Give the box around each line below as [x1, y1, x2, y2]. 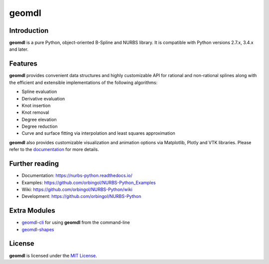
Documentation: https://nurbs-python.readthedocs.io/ [21, 173, 133, 178]
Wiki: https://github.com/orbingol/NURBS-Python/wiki [21, 186, 133, 192]
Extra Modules [9, 206, 56, 215]
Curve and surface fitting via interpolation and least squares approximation [21, 130, 175, 136]
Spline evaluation [21, 88, 57, 94]
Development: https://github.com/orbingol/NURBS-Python [21, 193, 141, 199]
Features [9, 60, 37, 68]
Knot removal [21, 109, 49, 115]
